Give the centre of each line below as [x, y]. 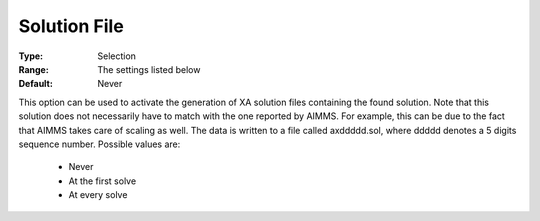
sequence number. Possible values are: [99, 144]
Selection [117, 56]
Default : [36, 84]
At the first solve [102, 181]
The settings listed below [149, 69]
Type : [31, 56]
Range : [33, 69]
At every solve [98, 195]
